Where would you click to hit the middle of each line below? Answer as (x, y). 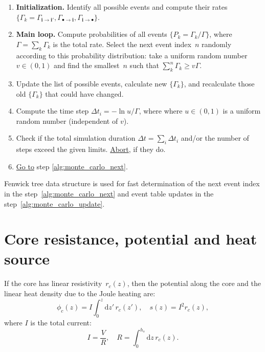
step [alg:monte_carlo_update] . (54, 203)
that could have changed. (84, 93)
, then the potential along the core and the (194, 283)
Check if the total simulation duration (76, 138)
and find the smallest (87, 65)
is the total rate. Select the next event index (122, 44)
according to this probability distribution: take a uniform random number (132, 55)
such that (144, 65)
